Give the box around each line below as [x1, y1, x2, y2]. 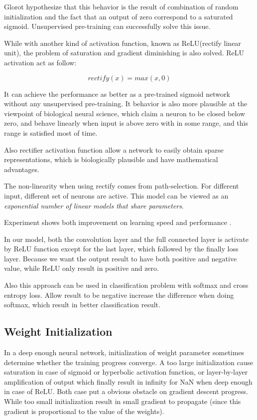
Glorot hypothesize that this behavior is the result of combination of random [4, 1, 239, 11]
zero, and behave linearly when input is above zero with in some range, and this [4, 118, 248, 128]
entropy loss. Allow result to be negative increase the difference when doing [4, 289, 234, 300]
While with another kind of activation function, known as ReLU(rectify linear [4, 37, 241, 48]
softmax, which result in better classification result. [4, 299, 160, 310]
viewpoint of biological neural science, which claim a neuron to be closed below [4, 108, 245, 118]
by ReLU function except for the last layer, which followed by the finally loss [4, 243, 239, 254]
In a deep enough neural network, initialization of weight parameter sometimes [4, 347, 245, 358]
